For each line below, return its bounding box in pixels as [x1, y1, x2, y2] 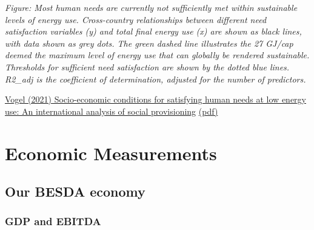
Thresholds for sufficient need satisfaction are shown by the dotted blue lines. [5, 60, 290, 73]
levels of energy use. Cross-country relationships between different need [5, 13, 267, 25]
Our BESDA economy [5, 182, 145, 201]
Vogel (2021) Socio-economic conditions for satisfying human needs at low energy [5, 93, 306, 106]
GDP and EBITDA [5, 214, 101, 229]
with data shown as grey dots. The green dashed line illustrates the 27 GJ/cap [5, 36, 293, 49]
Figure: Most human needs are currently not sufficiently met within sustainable [5, 1, 298, 13]
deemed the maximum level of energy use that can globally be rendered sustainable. [5, 49, 310, 61]
